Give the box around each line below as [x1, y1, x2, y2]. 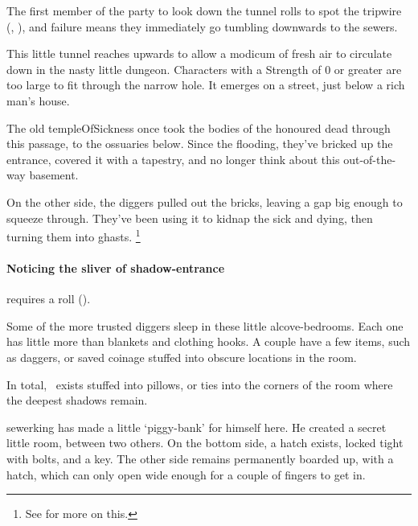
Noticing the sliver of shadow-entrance [6, 259, 225, 276]
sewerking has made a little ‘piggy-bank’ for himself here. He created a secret [6, 418, 387, 435]
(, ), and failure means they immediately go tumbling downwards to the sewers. [6, 18, 398, 35]
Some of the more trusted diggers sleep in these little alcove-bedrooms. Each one [6, 317, 404, 334]
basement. [29, 166, 79, 183]
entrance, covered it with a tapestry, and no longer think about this [6, 150, 340, 167]
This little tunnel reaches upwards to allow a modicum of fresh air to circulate [6, 45, 392, 62]
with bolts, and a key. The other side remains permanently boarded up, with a [6, 450, 394, 466]
